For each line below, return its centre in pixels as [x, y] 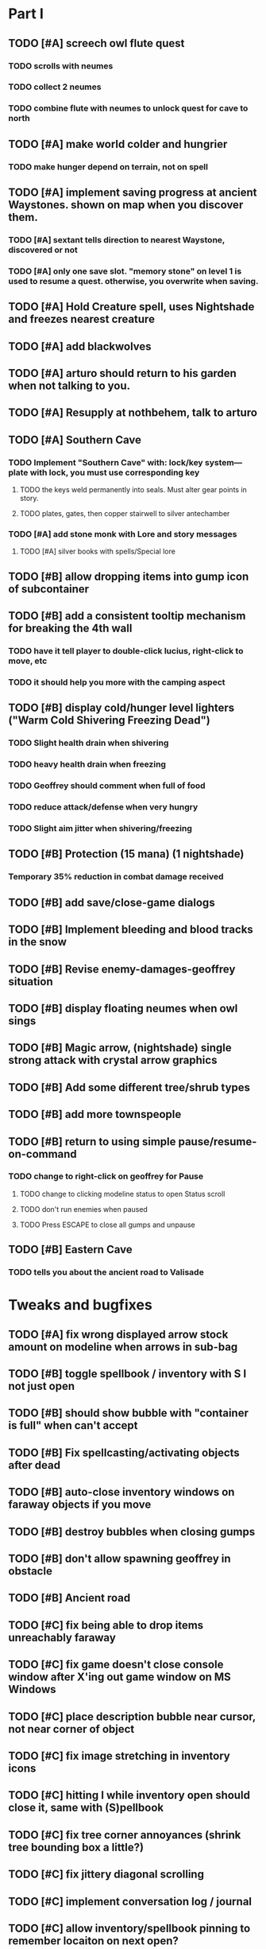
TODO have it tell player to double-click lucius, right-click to [126, 651]
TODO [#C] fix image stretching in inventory [119, 1755]
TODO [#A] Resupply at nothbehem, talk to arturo [133, 413]
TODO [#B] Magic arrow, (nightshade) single [120, 1048]
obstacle [31, 1571]
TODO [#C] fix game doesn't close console [116, 1665]
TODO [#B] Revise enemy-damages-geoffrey [122, 969]
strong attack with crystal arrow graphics [113, 1060]
